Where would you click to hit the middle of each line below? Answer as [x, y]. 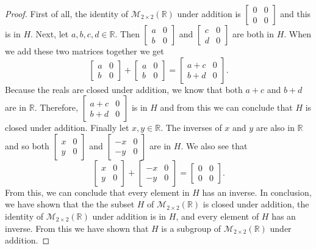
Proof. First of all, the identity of [67, 13]
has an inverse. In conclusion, [257, 192]
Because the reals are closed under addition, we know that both [124, 89]
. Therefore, [56, 107]
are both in [253, 34]
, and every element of [217, 216]
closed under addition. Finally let [67, 128]
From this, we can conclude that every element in [97, 192]
